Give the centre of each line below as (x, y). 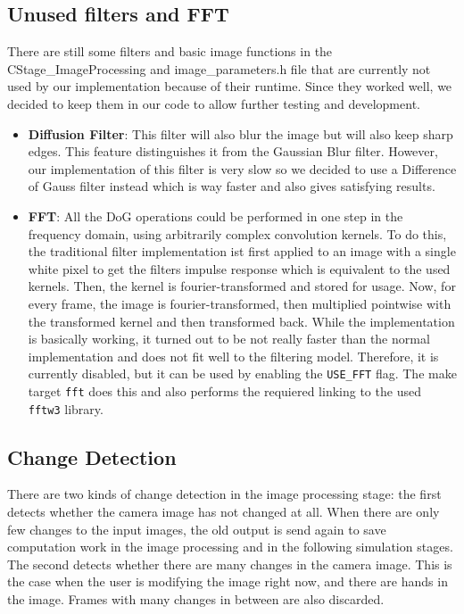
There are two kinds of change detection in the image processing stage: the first (224, 494)
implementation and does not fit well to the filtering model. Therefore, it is (233, 356)
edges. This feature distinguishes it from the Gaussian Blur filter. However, (233, 151)
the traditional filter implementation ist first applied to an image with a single (242, 251)
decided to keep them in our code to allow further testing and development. (214, 103)
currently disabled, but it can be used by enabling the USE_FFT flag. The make (242, 373)
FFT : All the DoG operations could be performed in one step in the (215, 216)
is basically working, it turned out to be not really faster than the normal (229, 339)
